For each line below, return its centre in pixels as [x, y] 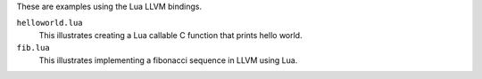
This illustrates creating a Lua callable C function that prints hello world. [170, 35]
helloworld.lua [50, 23]
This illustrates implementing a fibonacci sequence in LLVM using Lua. [168, 60]
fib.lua [33, 48]
